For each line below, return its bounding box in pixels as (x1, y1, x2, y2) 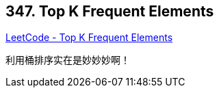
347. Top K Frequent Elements (5, 3, 214, 20)
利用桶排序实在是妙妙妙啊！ (5, 54, 130, 66)
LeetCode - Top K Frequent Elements (5, 31, 173, 44)
